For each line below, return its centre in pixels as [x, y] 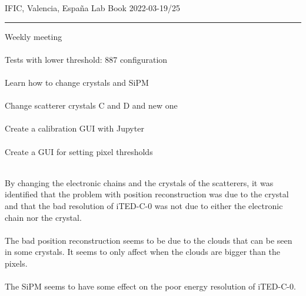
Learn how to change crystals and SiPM [77, 82]
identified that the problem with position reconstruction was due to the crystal [147, 194]
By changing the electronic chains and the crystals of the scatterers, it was [139, 182]
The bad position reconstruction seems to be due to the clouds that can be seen [149, 240]
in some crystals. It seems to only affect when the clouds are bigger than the [142, 252]
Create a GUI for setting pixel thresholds [79, 151]
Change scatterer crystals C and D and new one [91, 105]
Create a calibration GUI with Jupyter [74, 128]
